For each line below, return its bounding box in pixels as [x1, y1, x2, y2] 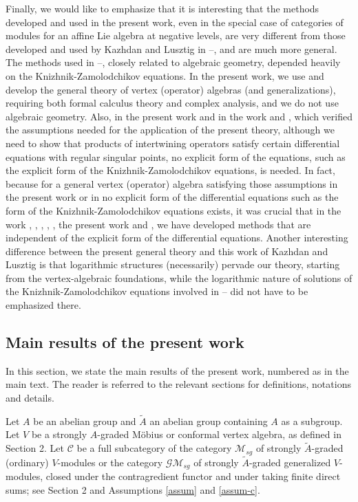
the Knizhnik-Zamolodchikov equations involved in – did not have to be [6, 284, 308, 298]
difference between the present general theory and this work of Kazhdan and [6, 243, 328, 258]
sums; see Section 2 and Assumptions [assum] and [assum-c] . [6, 482, 260, 496]
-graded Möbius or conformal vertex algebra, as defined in [97, 427, 341, 441]
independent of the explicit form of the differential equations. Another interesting [6, 230, 348, 245]
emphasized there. [6, 298, 81, 312]
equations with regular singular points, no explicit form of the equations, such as [6, 149, 346, 164]
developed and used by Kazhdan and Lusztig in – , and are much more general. [6, 41, 337, 56]
